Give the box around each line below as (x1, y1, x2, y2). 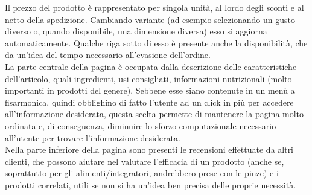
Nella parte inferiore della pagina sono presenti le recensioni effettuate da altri (5, 143, 294, 156)
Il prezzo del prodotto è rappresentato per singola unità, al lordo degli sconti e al (5, 1, 304, 13)
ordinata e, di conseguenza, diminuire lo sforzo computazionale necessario (5, 119, 276, 132)
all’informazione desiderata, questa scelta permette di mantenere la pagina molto (5, 107, 304, 120)
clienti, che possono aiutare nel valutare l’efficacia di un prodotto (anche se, (5, 155, 284, 167)
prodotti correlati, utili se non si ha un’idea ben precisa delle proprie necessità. (5, 178, 296, 191)
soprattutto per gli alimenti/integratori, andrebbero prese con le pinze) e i (5, 167, 279, 179)
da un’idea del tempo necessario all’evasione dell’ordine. (5, 48, 211, 61)
